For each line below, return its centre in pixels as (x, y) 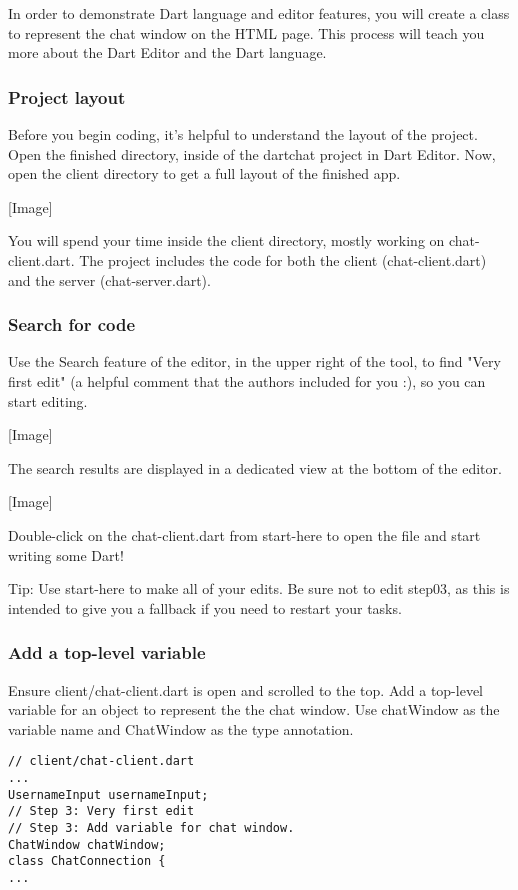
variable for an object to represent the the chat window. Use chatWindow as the (254, 709)
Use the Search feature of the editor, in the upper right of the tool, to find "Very (254, 361)
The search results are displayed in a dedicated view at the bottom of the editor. (255, 467)
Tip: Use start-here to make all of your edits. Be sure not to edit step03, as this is (259, 588)
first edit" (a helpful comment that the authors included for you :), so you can (247, 380)
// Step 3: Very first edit (101, 811)
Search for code (72, 324)
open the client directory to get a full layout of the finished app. (204, 173)
